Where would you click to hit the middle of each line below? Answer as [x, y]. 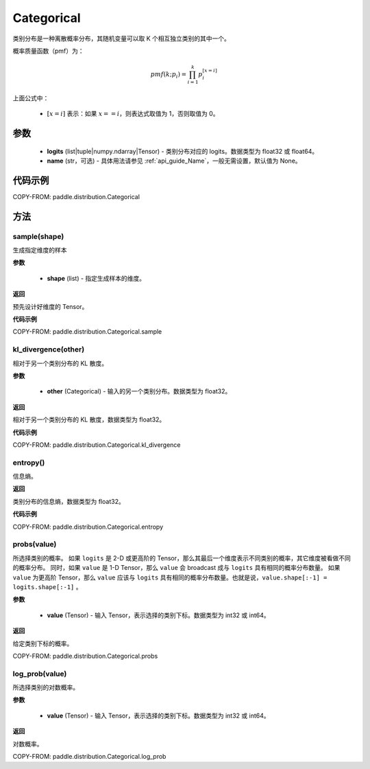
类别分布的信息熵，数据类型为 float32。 [69, 501]
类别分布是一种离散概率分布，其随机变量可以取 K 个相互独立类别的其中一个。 [122, 38]
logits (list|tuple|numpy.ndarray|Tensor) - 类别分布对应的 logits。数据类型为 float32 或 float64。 [183, 151]
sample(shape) [38, 236]
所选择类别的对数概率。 [46, 687]
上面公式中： [31, 98]
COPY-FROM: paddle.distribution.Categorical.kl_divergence [97, 445]
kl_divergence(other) [49, 349]
